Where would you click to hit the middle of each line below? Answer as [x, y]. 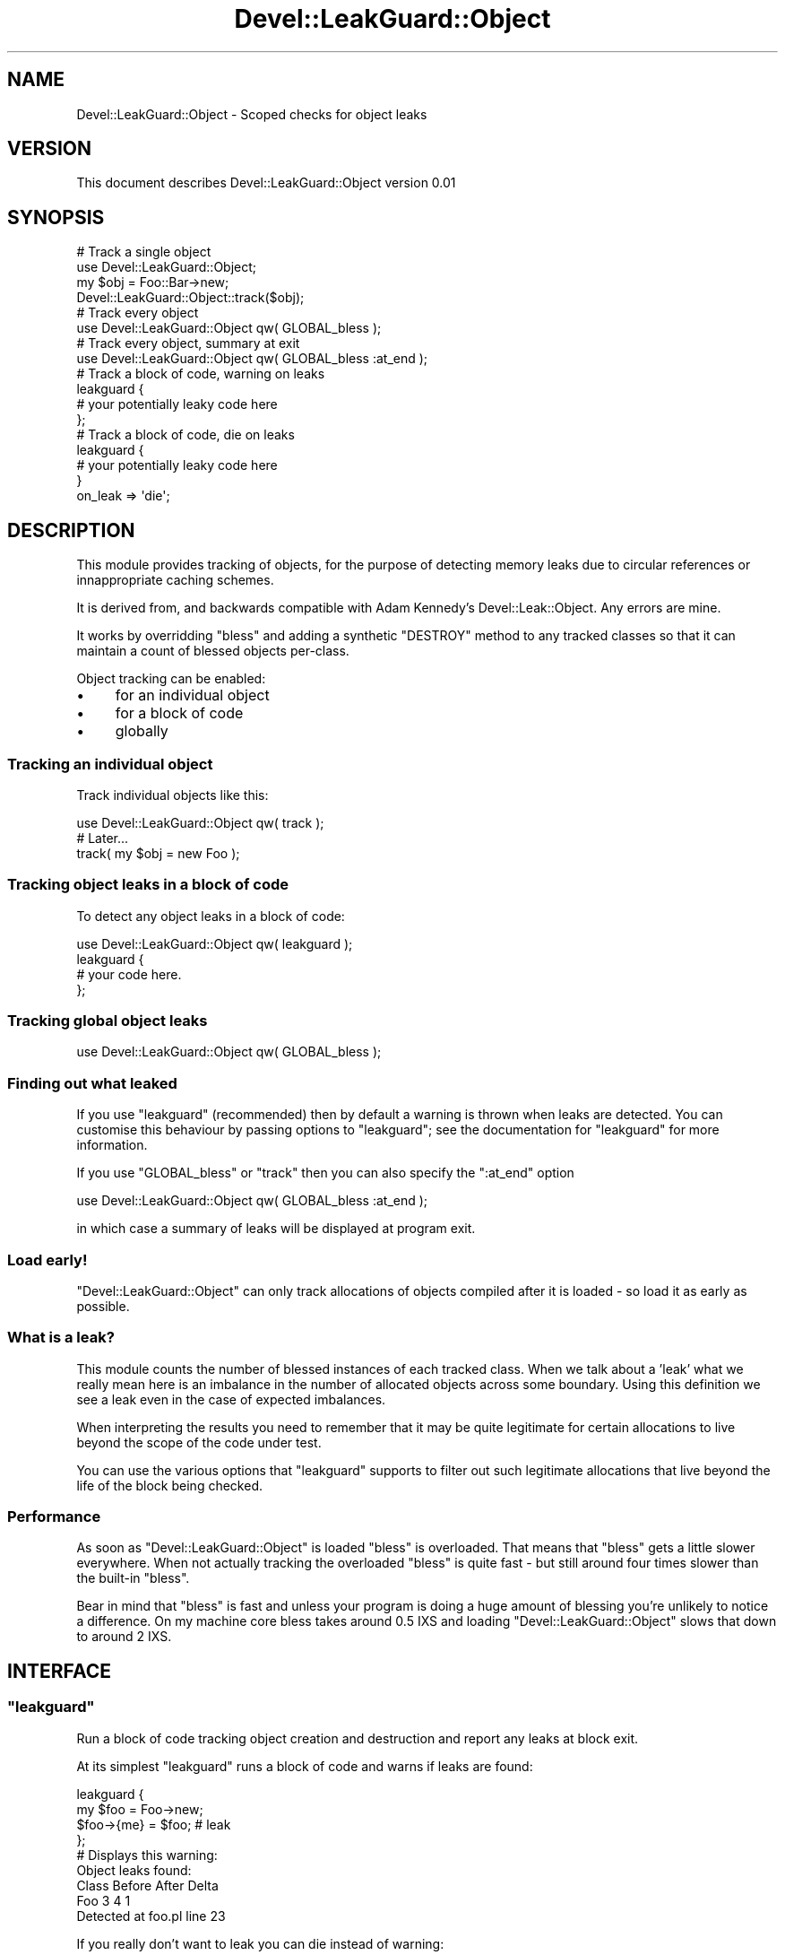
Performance [54, 1516]
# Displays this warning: [147, 1855]
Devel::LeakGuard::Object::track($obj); [190, 298]
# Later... [103, 838]
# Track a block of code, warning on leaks [201, 374]
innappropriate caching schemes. [175, 580]
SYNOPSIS [56, 217]
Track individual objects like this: [173, 795]
